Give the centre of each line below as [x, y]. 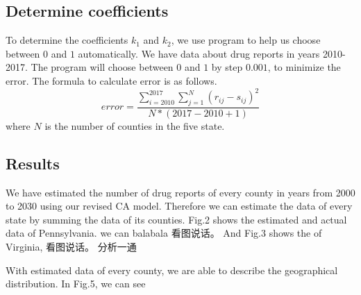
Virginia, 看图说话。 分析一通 [71, 247]
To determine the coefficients [67, 40]
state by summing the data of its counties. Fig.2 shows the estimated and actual [176, 219]
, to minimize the [304, 67]
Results [33, 163]
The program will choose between [102, 67]
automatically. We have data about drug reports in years [199, 53]
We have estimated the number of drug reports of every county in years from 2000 [180, 192]
